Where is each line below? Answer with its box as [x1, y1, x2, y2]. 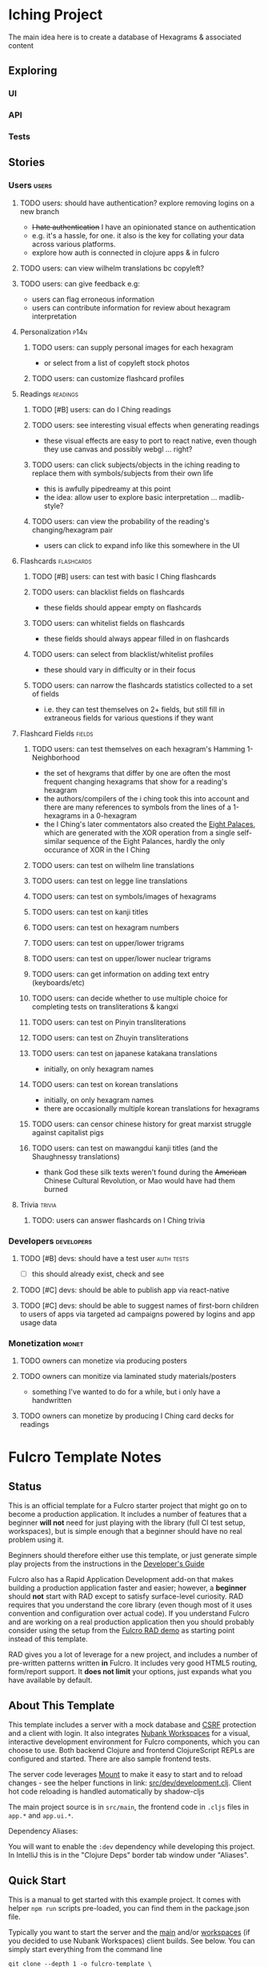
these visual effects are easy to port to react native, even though [43, 436, 258, 445]
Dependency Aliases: [8, 1827, 78, 1836]
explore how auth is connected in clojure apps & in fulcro [31, 247, 220, 258]
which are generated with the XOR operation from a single [43, 828, 236, 837]
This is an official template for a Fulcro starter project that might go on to [8, 1501, 248, 1511]
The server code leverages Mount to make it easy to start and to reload [8, 1770, 243, 1779]
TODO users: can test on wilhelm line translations [31, 860, 194, 870]
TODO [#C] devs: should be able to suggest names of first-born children [19, 1301, 259, 1311]
